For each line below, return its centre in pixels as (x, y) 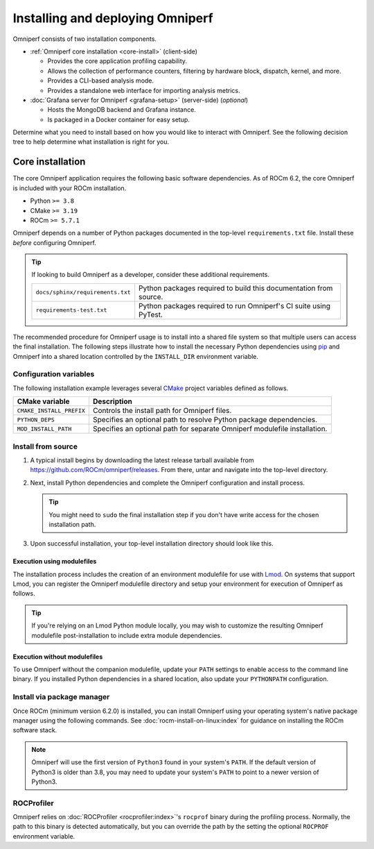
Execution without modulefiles (58, 657)
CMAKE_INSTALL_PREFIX (51, 411)
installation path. (72, 524)
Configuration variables (54, 374)
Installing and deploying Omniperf (113, 18)
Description (113, 401)
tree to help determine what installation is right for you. (91, 142)
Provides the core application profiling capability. (117, 61)
